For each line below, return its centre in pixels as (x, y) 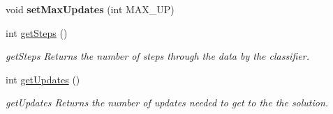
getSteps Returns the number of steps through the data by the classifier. (157, 56)
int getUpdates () (43, 79)
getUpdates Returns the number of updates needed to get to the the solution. (167, 103)
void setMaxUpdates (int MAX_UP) (90, 9)
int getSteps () (37, 32)
